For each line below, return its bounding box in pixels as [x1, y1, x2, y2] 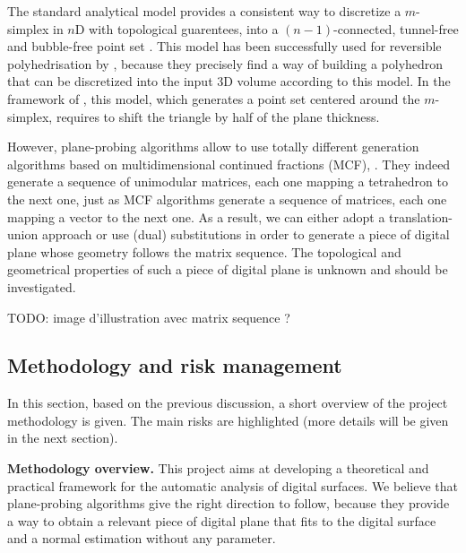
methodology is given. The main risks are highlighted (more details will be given [7, 410, 449, 429]
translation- [389, 207, 453, 226]
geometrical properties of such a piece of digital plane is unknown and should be [7, 260, 448, 279]
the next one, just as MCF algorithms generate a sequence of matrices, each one [7, 189, 447, 208]
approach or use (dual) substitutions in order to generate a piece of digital [41, 225, 450, 244]
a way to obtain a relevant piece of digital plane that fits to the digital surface [7, 511, 436, 530]
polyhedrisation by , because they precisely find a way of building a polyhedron [7, 54, 444, 73]
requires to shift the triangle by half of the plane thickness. [56, 107, 380, 125]
